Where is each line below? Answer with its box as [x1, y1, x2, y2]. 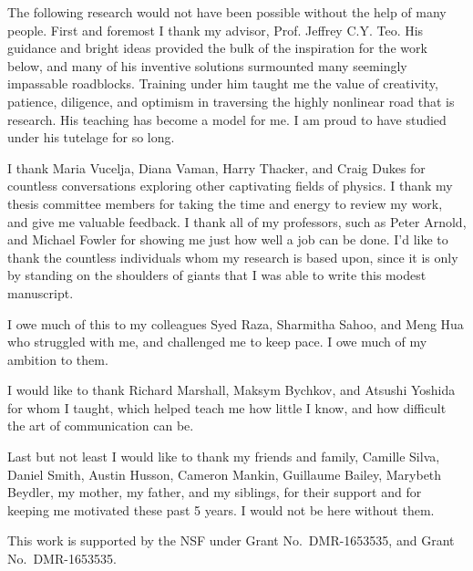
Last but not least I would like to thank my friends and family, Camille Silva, [7, 447, 440, 466]
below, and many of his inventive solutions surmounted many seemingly [7, 56, 407, 75]
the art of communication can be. [7, 416, 194, 435]
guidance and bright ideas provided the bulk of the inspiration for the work [7, 38, 427, 57]
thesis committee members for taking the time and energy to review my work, [7, 193, 443, 213]
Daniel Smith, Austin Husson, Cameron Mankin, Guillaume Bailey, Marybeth [7, 464, 442, 483]
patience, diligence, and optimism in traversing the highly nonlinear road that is [7, 91, 455, 110]
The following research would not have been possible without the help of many [7, 3, 447, 21]
